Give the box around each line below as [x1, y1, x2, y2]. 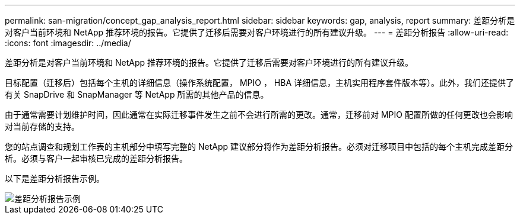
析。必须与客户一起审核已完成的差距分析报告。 [5, 153, 188, 163]
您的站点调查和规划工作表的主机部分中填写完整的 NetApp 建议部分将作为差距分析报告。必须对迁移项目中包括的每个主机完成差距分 [5, 141, 513, 152]
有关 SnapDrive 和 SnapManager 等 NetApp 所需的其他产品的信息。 [5, 89, 269, 99]
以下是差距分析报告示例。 [5, 173, 104, 183]
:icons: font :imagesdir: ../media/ [5, 38, 131, 48]
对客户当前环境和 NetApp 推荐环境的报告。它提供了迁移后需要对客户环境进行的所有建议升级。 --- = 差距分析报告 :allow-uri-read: [5, 27, 509, 37]
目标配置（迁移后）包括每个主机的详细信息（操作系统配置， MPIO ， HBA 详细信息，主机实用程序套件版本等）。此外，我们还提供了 [5, 78, 515, 88]
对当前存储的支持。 [5, 121, 80, 131]
